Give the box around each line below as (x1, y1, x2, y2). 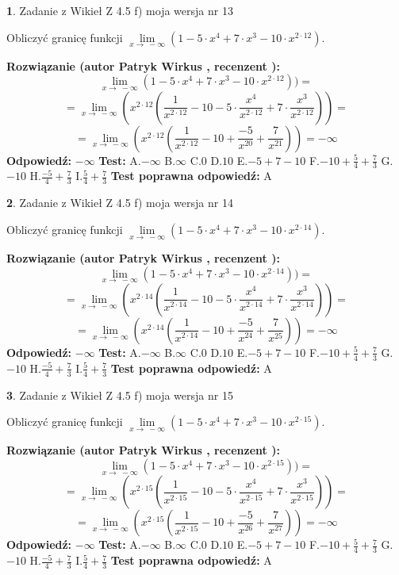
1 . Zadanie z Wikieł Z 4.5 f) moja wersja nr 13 (6, 2, 233, 18)
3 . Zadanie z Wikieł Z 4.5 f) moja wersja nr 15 (6, 386, 233, 403)
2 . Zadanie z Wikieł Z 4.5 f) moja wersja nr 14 (6, 194, 233, 211)
